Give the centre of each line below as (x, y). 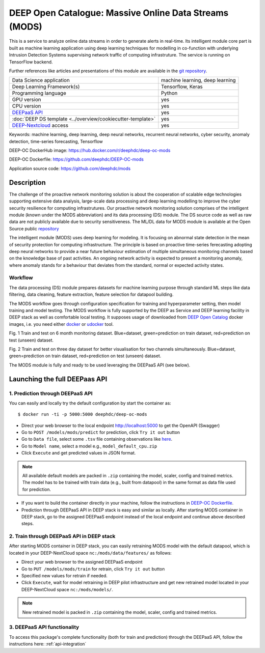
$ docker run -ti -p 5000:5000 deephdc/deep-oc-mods (82, 414)
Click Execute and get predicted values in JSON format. (79, 453)
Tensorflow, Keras (182, 87)
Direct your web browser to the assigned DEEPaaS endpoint (82, 562)
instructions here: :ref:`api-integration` (48, 644)
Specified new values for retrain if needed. (65, 576)
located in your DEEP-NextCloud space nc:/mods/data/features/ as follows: (90, 553)
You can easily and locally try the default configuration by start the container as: (90, 403)
